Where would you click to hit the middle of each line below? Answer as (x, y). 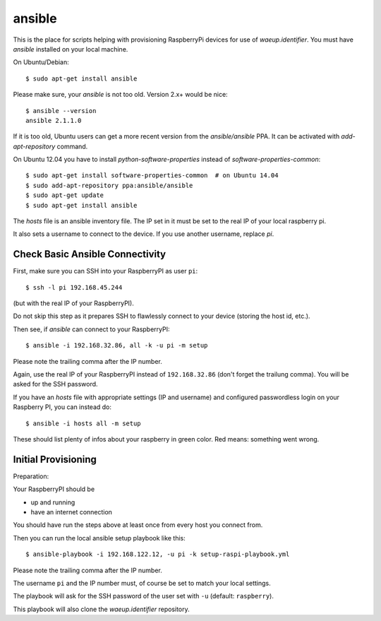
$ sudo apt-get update (65, 195)
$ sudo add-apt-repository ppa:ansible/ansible (109, 185)
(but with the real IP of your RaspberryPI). (73, 303)
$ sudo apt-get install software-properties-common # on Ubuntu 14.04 (152, 176)
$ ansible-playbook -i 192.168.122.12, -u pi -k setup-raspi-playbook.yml (158, 554)
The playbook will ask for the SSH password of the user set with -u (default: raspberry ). (144, 596)
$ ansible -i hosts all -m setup (83, 423)
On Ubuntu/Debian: (41, 62)
